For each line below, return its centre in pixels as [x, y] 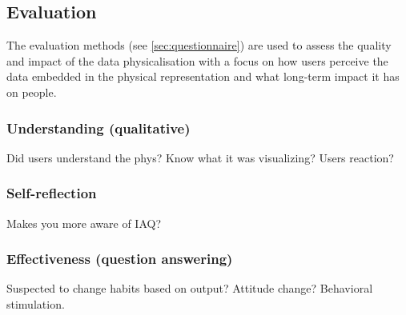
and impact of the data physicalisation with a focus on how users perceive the [197, 60]
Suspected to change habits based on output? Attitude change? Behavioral [190, 288]
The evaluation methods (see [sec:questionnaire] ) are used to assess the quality [199, 45]
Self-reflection [52, 193]
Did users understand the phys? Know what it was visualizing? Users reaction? [200, 157]
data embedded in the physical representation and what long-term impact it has [203, 76]
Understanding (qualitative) [98, 128]
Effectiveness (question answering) [120, 259]
